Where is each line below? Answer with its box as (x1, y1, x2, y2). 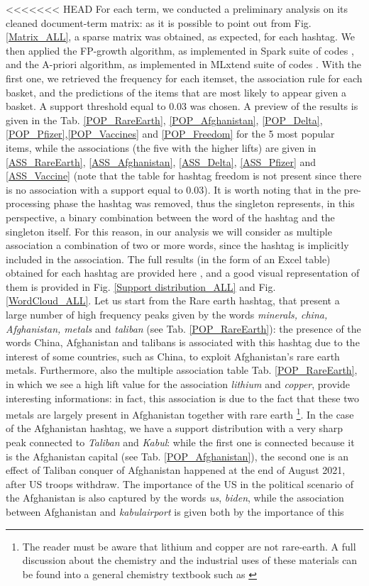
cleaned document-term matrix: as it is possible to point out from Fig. (6, 15, 312, 30)
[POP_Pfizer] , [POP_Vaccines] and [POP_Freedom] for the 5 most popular (6, 126, 335, 141)
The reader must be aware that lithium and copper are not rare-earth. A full (22, 538, 356, 553)
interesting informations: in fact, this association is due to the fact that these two (6, 390, 359, 405)
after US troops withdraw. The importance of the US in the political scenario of (6, 476, 353, 491)
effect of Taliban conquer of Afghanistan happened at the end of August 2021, (6, 463, 346, 477)
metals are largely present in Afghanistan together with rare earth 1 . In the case (6, 405, 354, 421)
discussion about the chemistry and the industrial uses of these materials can (22, 553, 358, 568)
